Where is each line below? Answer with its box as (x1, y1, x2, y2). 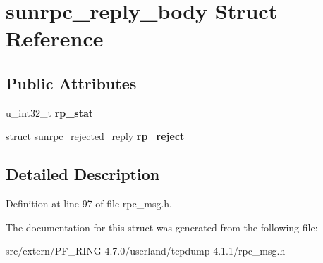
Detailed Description (6, 163, 160, 185)
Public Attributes (6, 72, 137, 94)
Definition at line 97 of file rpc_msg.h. (6, 196, 172, 211)
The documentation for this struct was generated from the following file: (6, 219, 318, 234)
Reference (6, 24, 104, 53)
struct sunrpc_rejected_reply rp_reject (6, 129, 185, 143)
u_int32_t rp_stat (6, 105, 94, 120)
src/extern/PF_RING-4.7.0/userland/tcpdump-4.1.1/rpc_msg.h (6, 243, 286, 258)
